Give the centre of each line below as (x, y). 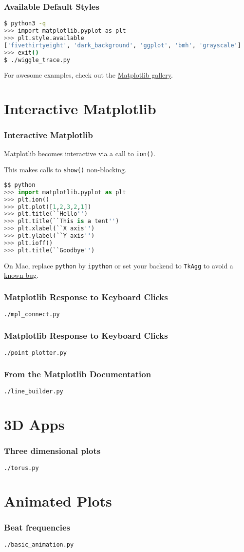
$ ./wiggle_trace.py (37, 60)
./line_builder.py (34, 391)
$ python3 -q (25, 24)
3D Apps (34, 424)
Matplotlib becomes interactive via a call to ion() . (80, 153)
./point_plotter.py (35, 353)
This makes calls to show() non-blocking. (66, 170)
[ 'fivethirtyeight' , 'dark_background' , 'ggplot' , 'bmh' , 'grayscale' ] (122, 45)
